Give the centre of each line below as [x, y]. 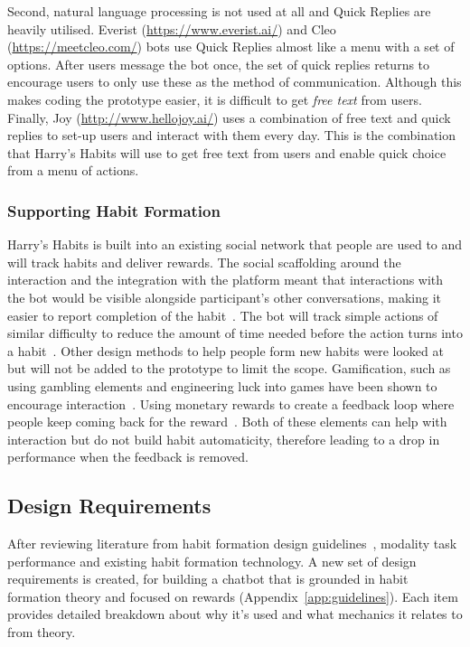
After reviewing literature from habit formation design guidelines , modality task [232, 544]
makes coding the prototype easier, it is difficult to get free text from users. [215, 99]
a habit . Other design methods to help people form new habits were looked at [226, 350]
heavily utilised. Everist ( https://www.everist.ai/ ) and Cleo [172, 28]
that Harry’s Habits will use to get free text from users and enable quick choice [227, 152]
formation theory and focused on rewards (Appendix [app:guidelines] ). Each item [233, 596]
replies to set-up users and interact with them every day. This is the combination [232, 135]
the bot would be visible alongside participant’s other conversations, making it [225, 297]
